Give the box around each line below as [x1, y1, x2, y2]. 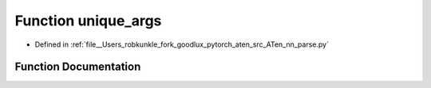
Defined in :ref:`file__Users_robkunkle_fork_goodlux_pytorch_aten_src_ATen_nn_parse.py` [34, 40, 329, 49]
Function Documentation [14, 60, 141, 74]
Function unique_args [14, 12, 162, 29]
